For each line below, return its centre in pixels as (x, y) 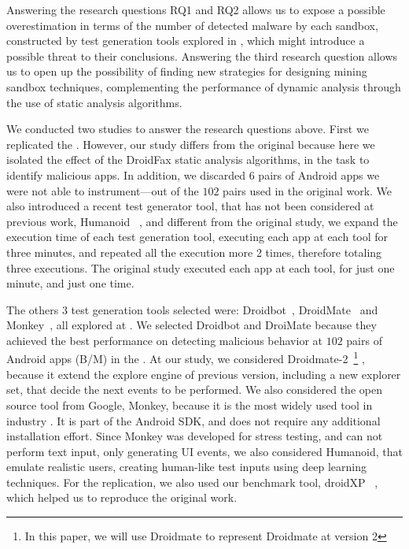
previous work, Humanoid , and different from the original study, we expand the (202, 221)
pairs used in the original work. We (308, 190)
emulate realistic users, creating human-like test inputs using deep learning (186, 467)
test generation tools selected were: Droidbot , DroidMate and (225, 309)
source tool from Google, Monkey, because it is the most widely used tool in (190, 404)
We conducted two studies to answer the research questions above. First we (188, 129)
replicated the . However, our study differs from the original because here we (191, 144)
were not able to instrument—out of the (103, 190)
